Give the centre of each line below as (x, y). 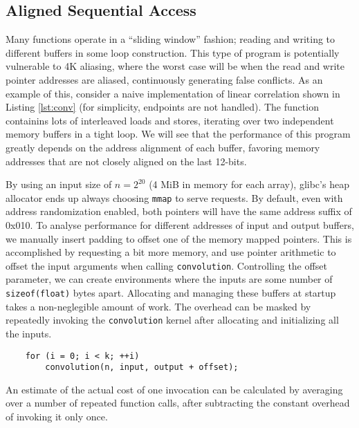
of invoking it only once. (57, 417)
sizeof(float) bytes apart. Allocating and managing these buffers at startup (171, 293)
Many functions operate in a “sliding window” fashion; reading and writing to (171, 39)
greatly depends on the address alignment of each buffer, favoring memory (163, 147)
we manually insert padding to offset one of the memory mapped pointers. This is (179, 238)
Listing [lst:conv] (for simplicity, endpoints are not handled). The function (162, 107)
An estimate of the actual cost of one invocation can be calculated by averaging (174, 389)
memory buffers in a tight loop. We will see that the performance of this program (178, 134)
